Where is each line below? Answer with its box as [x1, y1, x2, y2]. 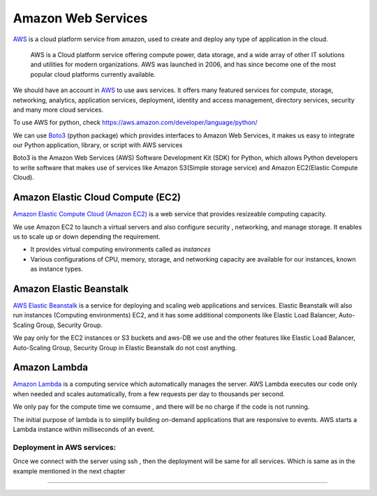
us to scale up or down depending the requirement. [13, 232, 161, 241]
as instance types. [30, 265, 83, 273]
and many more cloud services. [13, 105, 104, 114]
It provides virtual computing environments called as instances [30, 245, 211, 254]
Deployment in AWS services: [13, 442, 117, 452]
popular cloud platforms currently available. [30, 70, 156, 78]
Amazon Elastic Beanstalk [13, 283, 129, 294]
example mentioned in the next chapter [13, 467, 126, 475]
